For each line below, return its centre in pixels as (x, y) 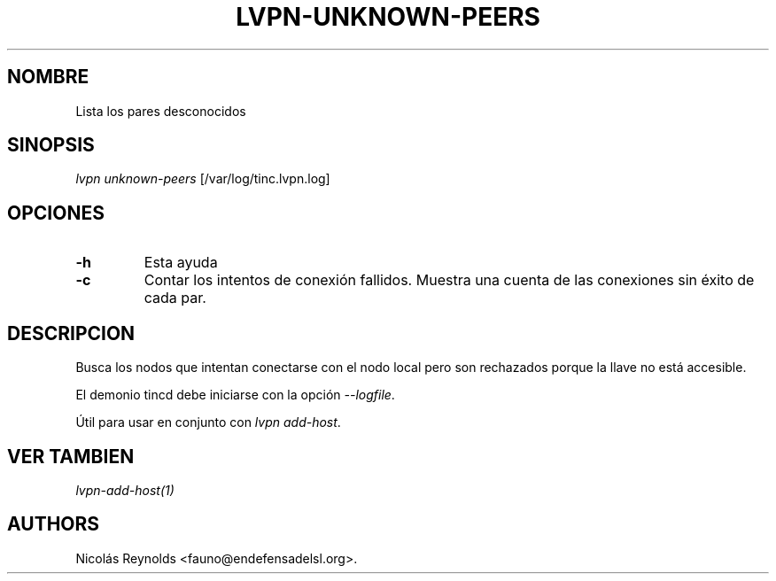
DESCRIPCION (71, 333)
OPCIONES (56, 213)
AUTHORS (54, 524)
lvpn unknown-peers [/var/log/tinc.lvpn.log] (203, 179)
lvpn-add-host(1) (125, 490)
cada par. (175, 298)
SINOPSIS (51, 145)
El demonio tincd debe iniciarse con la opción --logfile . (235, 395)
